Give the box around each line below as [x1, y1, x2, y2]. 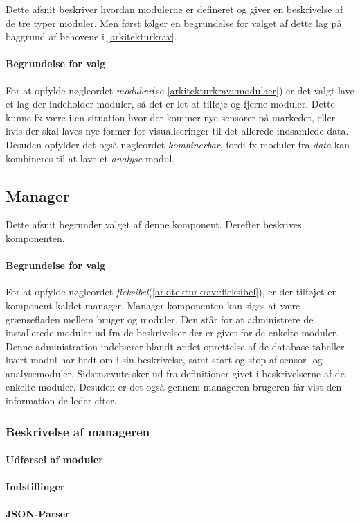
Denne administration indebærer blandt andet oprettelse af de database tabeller [6, 338, 345, 353]
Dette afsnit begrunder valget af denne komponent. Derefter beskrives [6, 217, 302, 232]
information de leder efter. [6, 393, 117, 408]
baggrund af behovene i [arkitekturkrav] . [6, 29, 177, 44]
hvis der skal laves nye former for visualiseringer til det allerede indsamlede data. [6, 123, 349, 138]
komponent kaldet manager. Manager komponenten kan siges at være [6, 298, 300, 312]
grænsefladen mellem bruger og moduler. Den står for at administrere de [6, 311, 314, 326]
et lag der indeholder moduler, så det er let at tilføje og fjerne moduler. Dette [6, 96, 335, 111]
